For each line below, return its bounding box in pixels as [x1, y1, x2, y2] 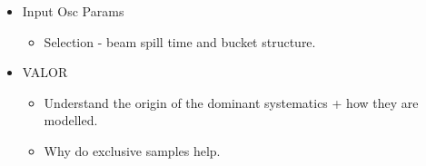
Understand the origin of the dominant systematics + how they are [44, 93, 419, 112]
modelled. [44, 111, 98, 130]
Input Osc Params [22, 2, 124, 20]
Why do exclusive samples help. [44, 141, 221, 160]
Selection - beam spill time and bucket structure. [44, 32, 316, 51]
